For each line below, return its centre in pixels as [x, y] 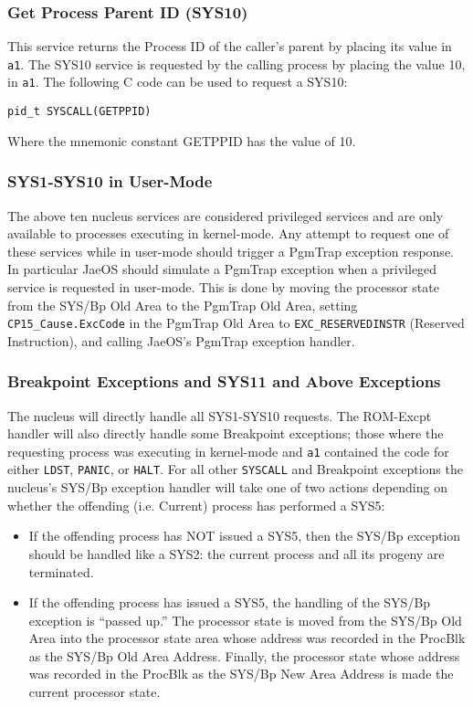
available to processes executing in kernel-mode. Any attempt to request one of [228, 233]
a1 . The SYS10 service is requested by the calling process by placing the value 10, [236, 63]
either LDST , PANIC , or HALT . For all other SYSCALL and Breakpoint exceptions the [235, 469]
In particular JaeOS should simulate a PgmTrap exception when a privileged [222, 269]
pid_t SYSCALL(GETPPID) [79, 112]
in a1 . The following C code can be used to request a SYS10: [178, 82]
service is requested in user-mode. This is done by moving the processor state [223, 286]
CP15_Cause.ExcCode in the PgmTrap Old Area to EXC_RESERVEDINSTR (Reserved [236, 323]
